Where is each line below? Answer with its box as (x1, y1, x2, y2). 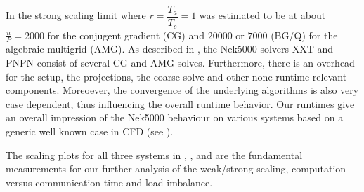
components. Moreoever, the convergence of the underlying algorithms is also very (6, 83, 359, 97)
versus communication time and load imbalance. (6, 174, 213, 189)
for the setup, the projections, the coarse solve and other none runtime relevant (6, 69, 347, 83)
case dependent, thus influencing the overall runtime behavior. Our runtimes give (6, 96, 355, 111)
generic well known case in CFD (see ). (6, 123, 174, 138)
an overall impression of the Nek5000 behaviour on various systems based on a (6, 110, 344, 125)
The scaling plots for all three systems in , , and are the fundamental (6, 147, 303, 162)
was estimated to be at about (199, 8, 326, 22)
